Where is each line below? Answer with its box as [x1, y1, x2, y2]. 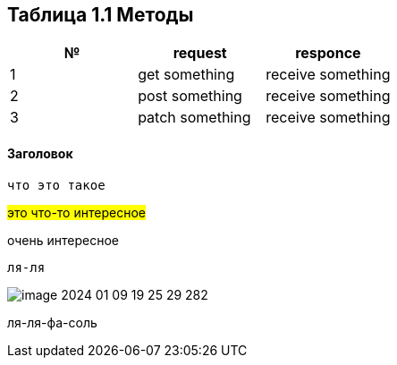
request [173, 44, 227, 63]
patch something [138, 108, 251, 127]
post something [138, 87, 242, 106]
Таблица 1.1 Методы [7, 4, 194, 26]
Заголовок [7, 146, 73, 162]
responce [295, 44, 361, 63]
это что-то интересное [7, 204, 146, 220]
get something [138, 65, 235, 84]
